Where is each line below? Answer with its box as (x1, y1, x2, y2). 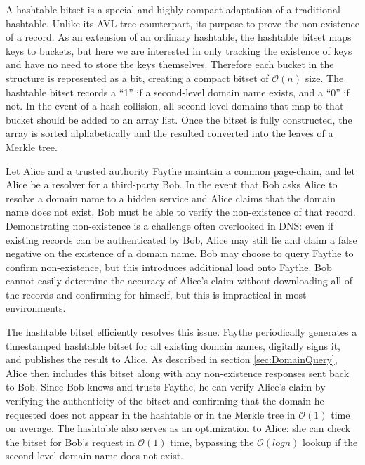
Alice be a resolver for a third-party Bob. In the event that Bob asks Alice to (6, 177, 338, 192)
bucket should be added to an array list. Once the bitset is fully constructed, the (6, 112, 352, 126)
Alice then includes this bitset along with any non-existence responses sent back (6, 365, 350, 380)
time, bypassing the (170, 434, 254, 449)
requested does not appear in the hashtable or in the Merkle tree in (6, 407, 296, 421)
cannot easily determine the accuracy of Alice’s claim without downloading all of (6, 273, 353, 288)
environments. (6, 301, 66, 315)
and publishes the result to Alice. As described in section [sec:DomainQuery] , (6, 352, 338, 367)
